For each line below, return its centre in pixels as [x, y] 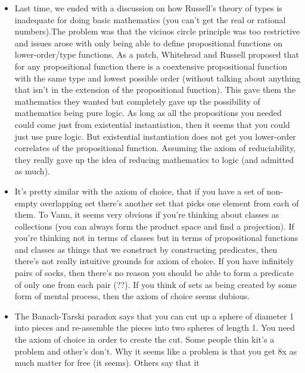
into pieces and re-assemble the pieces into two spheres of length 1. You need [155, 327]
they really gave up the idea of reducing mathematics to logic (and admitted [154, 159]
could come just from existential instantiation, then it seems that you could [152, 124]
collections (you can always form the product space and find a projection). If [154, 226]
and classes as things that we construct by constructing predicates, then [146, 249]
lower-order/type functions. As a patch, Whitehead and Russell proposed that [157, 54]
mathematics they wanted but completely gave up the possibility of [137, 101]
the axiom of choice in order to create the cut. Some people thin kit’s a [144, 339]
